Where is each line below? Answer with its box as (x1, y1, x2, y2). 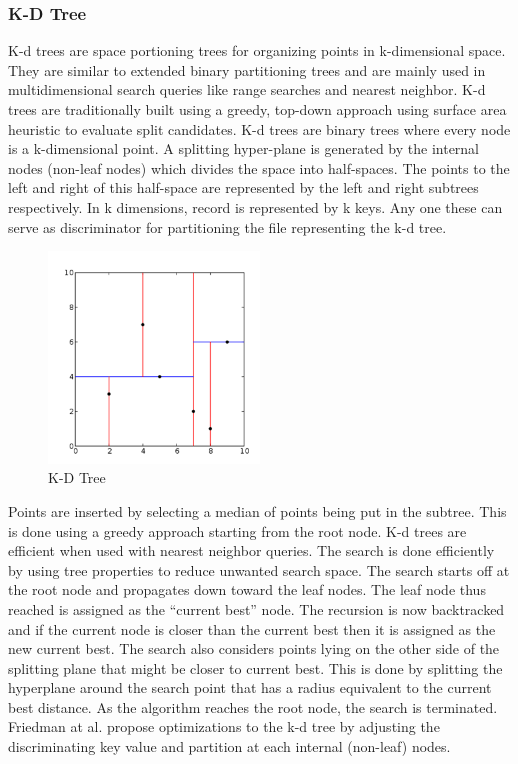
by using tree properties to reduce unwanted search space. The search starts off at (8, 559, 510, 580)
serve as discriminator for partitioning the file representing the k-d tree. (8, 216, 447, 237)
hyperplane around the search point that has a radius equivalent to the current (8, 677, 492, 698)
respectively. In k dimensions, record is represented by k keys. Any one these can (8, 196, 503, 217)
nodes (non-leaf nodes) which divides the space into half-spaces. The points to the (8, 157, 510, 178)
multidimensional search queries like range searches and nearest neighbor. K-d (8, 79, 486, 100)
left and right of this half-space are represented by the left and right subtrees (8, 177, 479, 198)
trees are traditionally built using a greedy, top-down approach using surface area (8, 99, 507, 119)
